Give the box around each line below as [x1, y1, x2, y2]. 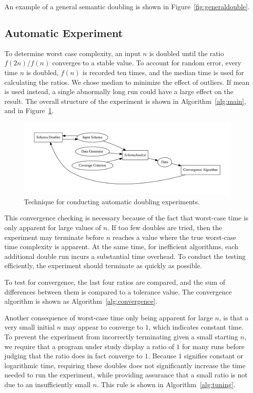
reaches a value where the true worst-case [113, 232, 236, 242]
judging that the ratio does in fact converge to [4, 351, 143, 361]
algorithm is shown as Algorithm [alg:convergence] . [4, 296, 157, 306]
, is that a [219, 312, 249, 322]
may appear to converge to [63, 322, 143, 332]
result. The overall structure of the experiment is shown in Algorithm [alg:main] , [4, 96, 246, 106]
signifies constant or [184, 351, 243, 361]
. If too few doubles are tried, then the [107, 222, 222, 232]
